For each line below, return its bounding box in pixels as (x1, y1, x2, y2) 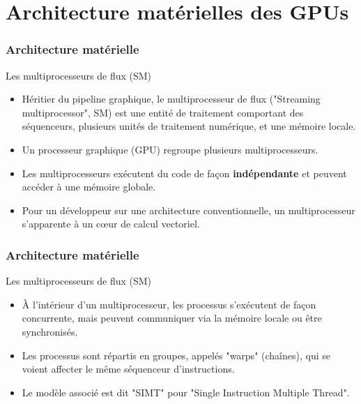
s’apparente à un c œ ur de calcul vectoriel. (22, 216, 200, 231)
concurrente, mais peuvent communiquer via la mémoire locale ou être (22, 311, 322, 325)
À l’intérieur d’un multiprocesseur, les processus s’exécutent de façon (22, 297, 316, 311)
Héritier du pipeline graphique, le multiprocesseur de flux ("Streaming (22, 91, 321, 106)
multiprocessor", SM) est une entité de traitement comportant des (22, 105, 304, 119)
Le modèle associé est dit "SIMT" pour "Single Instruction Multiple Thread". (22, 384, 350, 399)
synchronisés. (22, 324, 78, 338)
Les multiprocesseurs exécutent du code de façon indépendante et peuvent (22, 165, 347, 180)
